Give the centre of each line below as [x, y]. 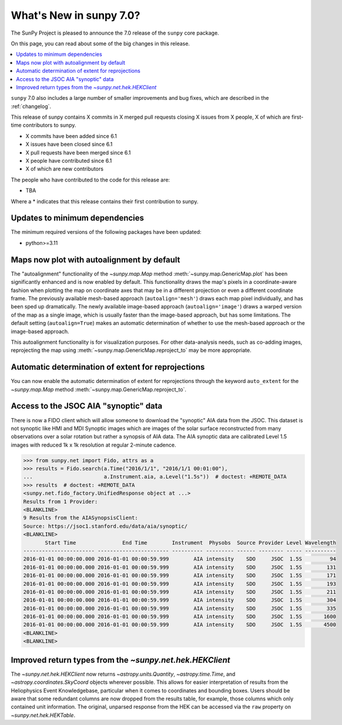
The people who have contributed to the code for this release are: [90, 180]
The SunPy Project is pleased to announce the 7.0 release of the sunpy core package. [115, 33]
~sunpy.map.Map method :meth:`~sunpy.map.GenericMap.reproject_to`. [99, 389]
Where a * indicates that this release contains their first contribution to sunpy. [105, 201]
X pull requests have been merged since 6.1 [78, 152]
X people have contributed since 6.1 [69, 161]
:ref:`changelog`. [31, 106]
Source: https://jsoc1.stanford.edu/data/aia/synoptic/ [105, 526]
